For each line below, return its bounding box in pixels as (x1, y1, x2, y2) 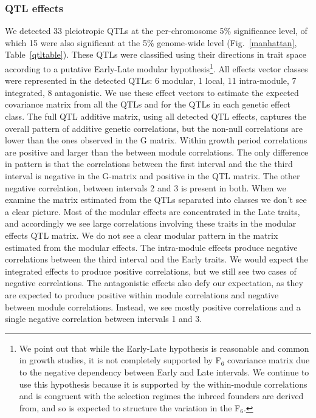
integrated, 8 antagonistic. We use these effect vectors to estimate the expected (5, 86, 299, 98)
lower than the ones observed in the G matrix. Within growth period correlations (5, 134, 307, 146)
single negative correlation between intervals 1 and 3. (5, 312, 202, 325)
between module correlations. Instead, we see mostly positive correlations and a (5, 300, 301, 313)
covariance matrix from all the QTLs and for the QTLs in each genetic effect (5, 98, 291, 111)
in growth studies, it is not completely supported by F (19, 354, 221, 366)
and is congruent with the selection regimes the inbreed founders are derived (19, 389, 304, 402)
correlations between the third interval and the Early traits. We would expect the (5, 253, 308, 266)
